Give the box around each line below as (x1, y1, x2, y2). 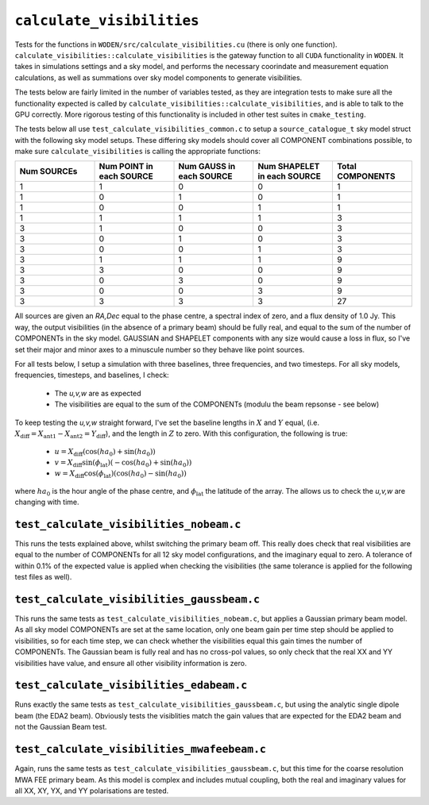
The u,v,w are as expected (54, 388, 142, 398)
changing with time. (14, 497, 79, 506)
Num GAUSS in (178, 161, 236, 172)
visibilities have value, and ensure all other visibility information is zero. (14, 658, 247, 668)
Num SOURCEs (19, 166, 78, 177)
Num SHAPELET (257, 161, 320, 172)
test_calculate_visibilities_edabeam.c (14, 679, 248, 692)
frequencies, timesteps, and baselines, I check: (14, 370, 170, 380)
